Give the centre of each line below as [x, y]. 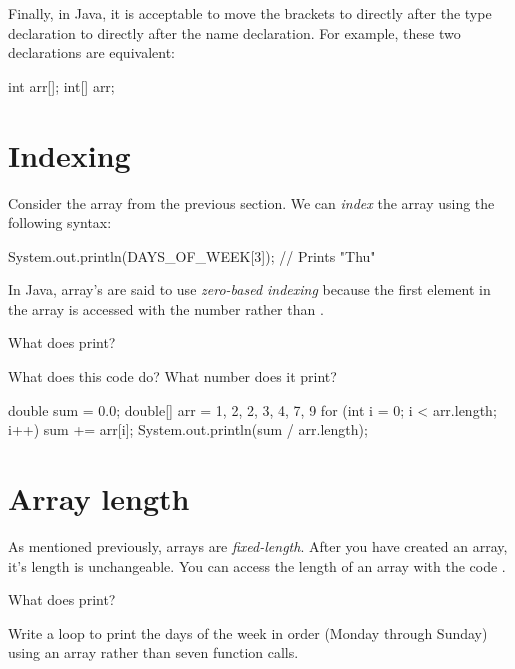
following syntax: [60, 222]
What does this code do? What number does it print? [172, 376]
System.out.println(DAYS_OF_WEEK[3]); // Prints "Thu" [192, 255]
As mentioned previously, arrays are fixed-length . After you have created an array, [258, 545]
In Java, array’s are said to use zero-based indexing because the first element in [249, 289]
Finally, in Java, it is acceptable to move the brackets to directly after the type [250, 13]
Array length [99, 498]
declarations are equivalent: [91, 52]
